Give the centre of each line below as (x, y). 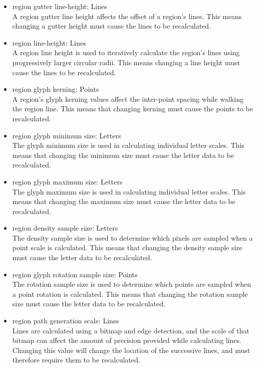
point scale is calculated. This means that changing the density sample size (127, 247)
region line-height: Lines (49, 42)
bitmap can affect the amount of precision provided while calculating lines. (127, 340)
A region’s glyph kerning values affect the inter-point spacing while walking (128, 99)
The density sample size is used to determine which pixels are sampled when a (133, 237)
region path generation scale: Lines (66, 321)
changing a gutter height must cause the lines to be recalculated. (111, 26)
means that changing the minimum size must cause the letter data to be (123, 155)
